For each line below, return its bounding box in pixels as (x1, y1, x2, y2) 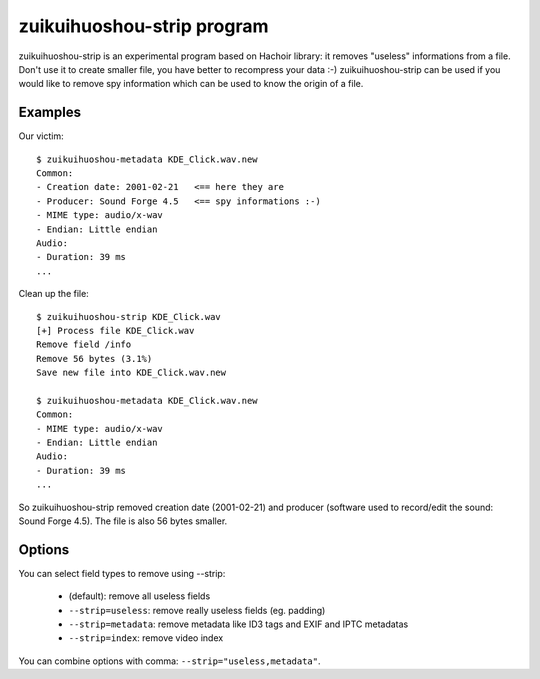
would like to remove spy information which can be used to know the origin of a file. (18, 78, 364, 90)
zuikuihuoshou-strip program (18, 15, 269, 37)
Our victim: (18, 130, 64, 142)
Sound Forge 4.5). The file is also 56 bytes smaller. (18, 515, 228, 527)
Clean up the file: (18, 288, 89, 300)
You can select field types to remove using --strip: (18, 567, 226, 579)
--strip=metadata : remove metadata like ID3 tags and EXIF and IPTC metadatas (68, 618, 409, 630)
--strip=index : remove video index (68, 632, 224, 644)
